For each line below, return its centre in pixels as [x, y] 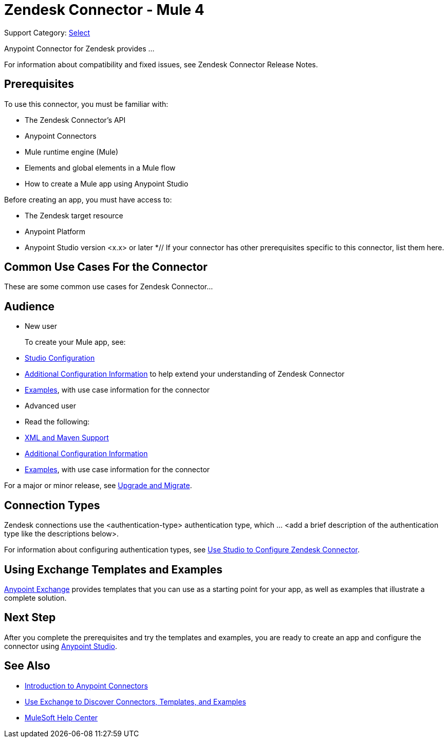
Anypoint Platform [55, 231]
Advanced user [51, 406]
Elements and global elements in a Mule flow [100, 168]
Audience [30, 306]
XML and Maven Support [67, 438]
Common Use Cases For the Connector [106, 267]
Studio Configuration [60, 358]
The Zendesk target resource [74, 215]
